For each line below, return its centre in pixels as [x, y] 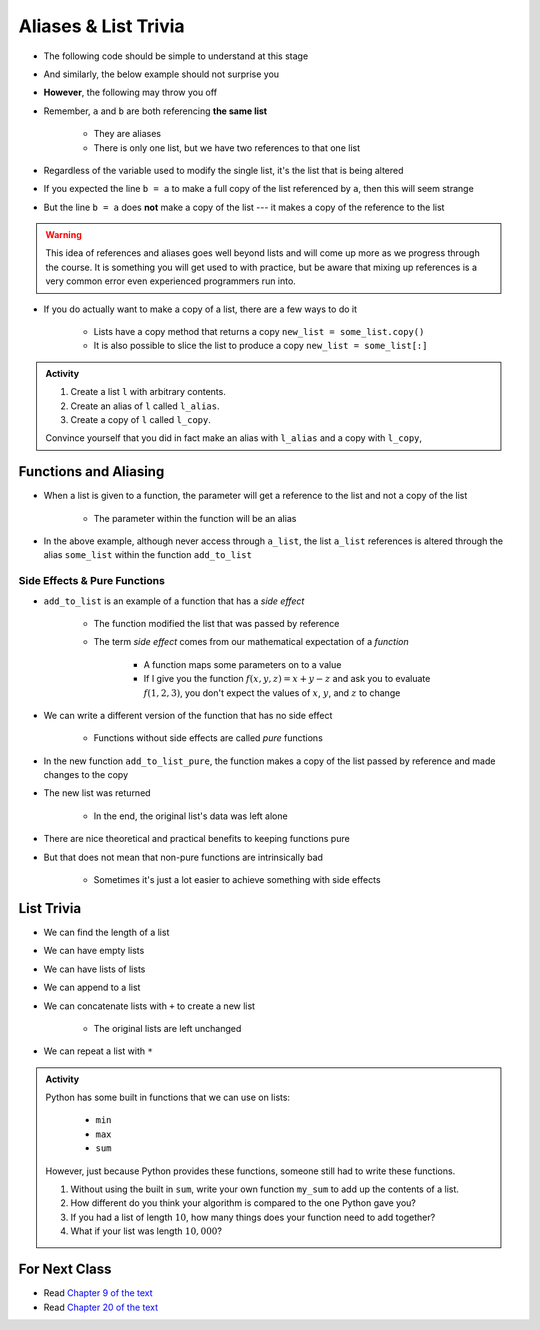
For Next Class [65, 1269]
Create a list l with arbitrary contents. [148, 392]
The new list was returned [97, 793]
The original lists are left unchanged [167, 1028]
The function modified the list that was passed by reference [216, 623]
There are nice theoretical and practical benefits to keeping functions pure [196, 839]
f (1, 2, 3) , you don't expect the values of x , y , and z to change [272, 692]
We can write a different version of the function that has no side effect [188, 715]
